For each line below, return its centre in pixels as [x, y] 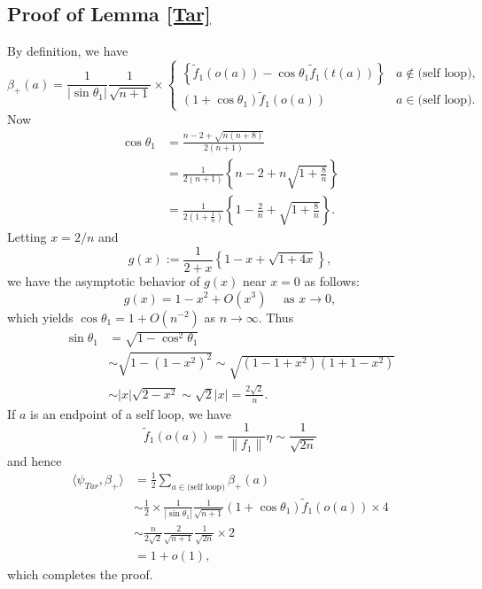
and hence [35, 460]
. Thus [276, 317]
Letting [27, 237]
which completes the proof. [80, 573]
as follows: [332, 280]
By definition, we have [68, 51]
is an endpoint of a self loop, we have [131, 413]
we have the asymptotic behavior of [104, 280]
